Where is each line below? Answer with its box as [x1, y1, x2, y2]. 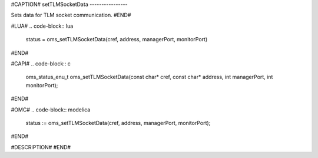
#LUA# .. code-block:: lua [11, 22, 74, 29]
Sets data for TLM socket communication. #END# [11, 12, 131, 19]
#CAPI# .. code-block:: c [11, 60, 71, 67]
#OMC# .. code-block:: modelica [11, 106, 91, 113]
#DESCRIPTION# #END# [11, 143, 71, 150]
